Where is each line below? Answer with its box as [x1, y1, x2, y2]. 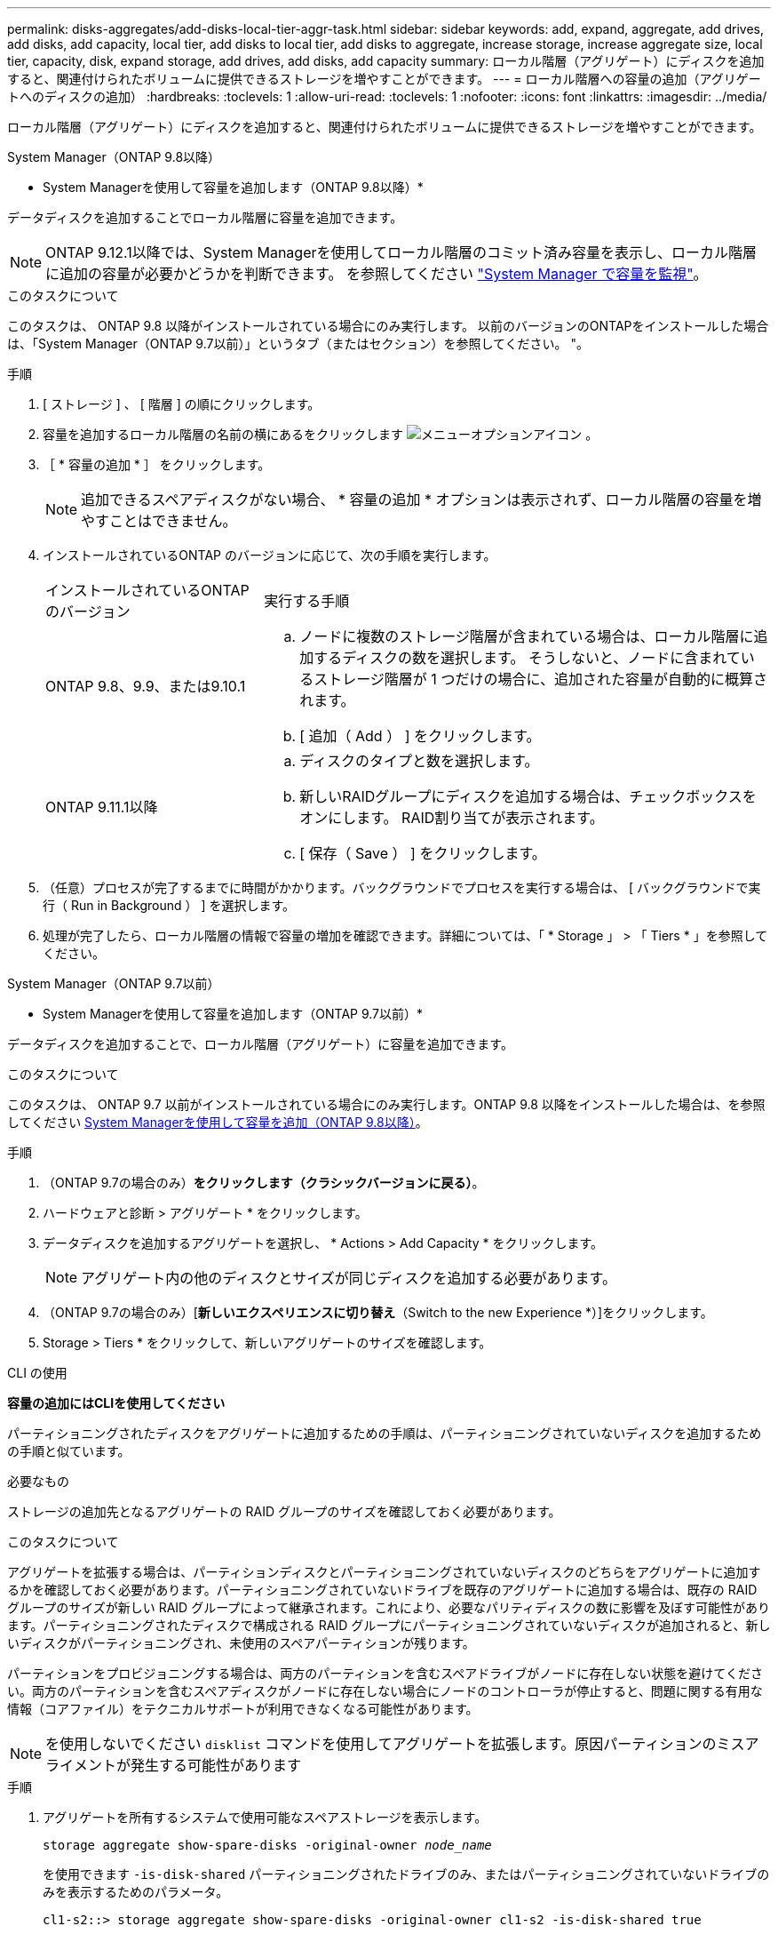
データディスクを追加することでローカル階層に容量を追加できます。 [7, 210, 403, 225]
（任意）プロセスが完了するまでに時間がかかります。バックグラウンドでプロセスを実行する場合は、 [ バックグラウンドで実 [43, 880, 761, 895]
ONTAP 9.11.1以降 [45, 798, 158, 816]
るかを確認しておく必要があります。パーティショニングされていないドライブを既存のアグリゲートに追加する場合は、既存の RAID [7, 1582, 758, 1597]
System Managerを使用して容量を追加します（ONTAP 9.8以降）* [43, 180, 424, 195]
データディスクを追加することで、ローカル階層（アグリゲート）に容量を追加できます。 [7, 1036, 513, 1051]
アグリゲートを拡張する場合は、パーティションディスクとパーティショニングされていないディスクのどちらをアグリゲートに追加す [7, 1564, 761, 1579]
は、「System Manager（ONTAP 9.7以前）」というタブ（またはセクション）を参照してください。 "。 [7, 336, 590, 351]
